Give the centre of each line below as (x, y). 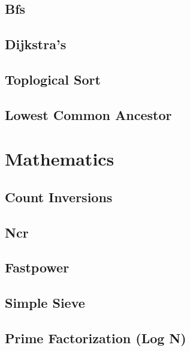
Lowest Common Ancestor (88, 114)
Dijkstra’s (36, 44)
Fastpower (37, 267)
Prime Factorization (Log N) (96, 338)
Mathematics (60, 159)
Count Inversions (59, 196)
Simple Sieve (45, 303)
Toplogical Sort (53, 79)
